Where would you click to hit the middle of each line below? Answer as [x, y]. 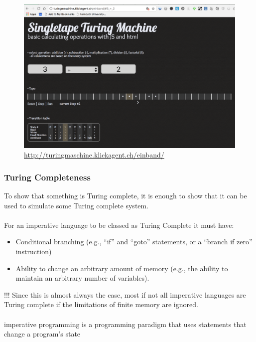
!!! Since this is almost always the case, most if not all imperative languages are [125, 294]
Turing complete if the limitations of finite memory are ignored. [101, 304]
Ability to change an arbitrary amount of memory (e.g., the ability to [122, 268]
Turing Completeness [47, 177]
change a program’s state [42, 334]
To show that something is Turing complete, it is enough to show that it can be [126, 195]
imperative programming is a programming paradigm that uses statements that [125, 324]
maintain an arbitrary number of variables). [82, 278]
